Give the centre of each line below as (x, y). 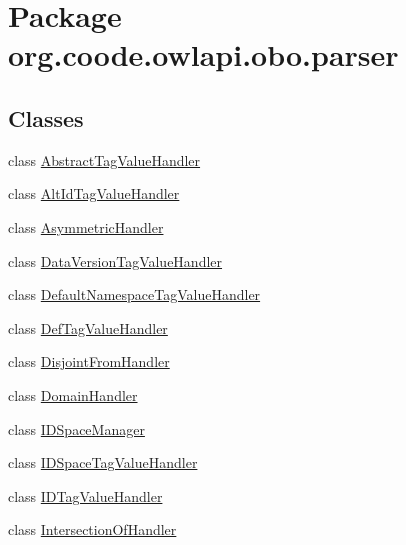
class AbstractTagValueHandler (104, 159)
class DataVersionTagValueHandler (115, 260)
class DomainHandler (73, 394)
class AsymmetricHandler (86, 226)
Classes (46, 117)
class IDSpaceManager (76, 428)
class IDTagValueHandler (85, 495)
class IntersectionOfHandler (92, 529)
